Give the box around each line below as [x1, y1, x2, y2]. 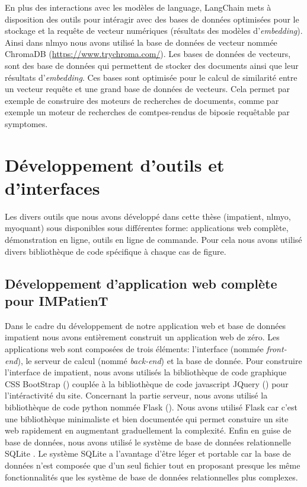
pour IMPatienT [5, 292, 108, 309]
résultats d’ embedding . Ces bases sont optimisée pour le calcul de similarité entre [5, 71, 298, 83]
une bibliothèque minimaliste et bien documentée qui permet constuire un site [5, 412, 289, 425]
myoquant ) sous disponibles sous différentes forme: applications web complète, [5, 222, 289, 234]
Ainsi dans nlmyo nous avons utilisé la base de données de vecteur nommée [5, 36, 277, 48]
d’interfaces [5, 175, 100, 200]
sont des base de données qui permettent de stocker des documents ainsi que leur [5, 59, 299, 71]
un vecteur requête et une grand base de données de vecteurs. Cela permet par [5, 83, 290, 95]
